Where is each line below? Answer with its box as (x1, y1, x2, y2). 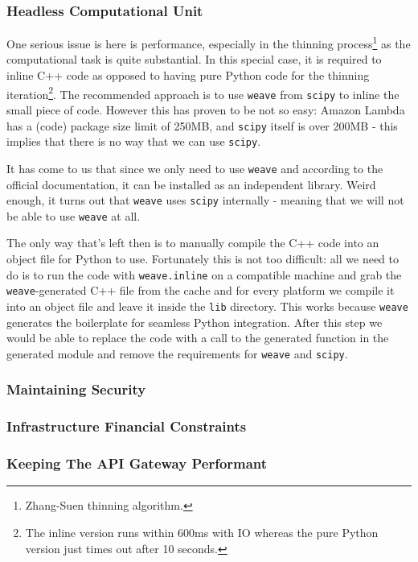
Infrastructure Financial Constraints (6, 416, 247, 436)
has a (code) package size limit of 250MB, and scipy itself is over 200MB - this (6, 117, 398, 134)
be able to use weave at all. (6, 207, 141, 224)
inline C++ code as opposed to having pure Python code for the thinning (6, 67, 370, 84)
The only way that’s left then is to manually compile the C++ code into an (6, 234, 379, 251)
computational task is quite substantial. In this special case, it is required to (6, 51, 382, 68)
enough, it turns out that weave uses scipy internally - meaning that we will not (6, 192, 404, 209)
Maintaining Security (6, 379, 146, 399)
